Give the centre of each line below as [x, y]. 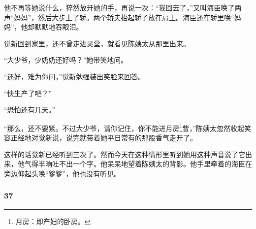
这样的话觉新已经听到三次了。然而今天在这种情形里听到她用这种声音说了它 [125, 154]
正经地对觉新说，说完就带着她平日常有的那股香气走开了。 [104, 137]
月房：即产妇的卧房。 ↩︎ [53, 221]
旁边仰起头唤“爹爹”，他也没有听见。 [63, 173]
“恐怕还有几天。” [30, 110]
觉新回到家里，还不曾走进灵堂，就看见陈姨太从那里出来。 [97, 43]
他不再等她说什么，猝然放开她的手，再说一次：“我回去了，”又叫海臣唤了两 [123, 7]
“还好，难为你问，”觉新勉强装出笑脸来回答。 [75, 76]
